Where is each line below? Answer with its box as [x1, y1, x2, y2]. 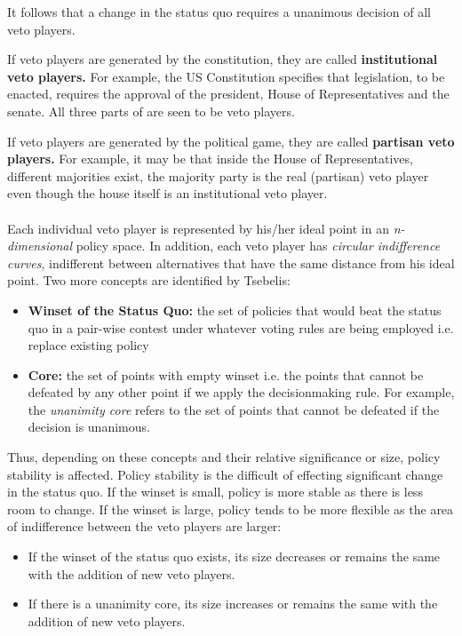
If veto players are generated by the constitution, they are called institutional [7, 50, 438, 68]
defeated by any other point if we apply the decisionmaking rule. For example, [28, 383, 455, 401]
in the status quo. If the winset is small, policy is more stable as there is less [7, 482, 423, 501]
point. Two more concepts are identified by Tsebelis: [7, 271, 291, 290]
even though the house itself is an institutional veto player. [7, 184, 328, 203]
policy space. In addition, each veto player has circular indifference [76, 236, 441, 255]
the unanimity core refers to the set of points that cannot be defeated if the [28, 400, 440, 418]
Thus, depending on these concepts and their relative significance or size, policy [7, 448, 441, 466]
